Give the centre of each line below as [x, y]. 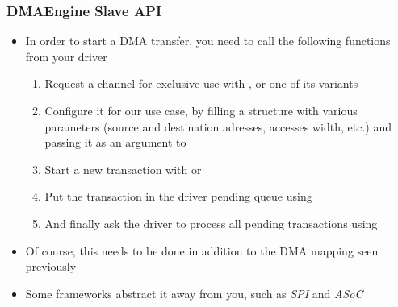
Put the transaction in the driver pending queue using [178, 196]
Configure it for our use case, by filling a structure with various [201, 110]
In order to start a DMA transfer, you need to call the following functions [208, 41]
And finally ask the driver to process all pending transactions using [211, 223]
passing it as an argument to [115, 142]
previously [51, 266]
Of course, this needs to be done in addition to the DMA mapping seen [202, 250]
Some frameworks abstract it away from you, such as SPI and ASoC [194, 293]
